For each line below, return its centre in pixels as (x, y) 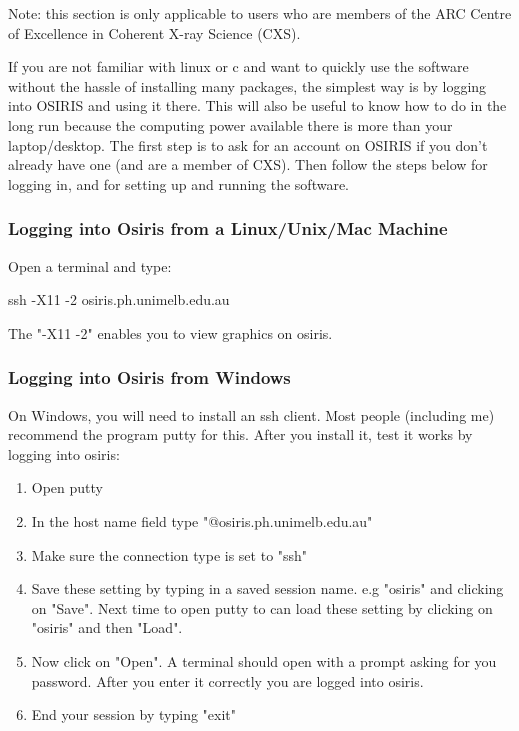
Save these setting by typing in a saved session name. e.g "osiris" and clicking (267, 588)
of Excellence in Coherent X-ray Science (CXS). (154, 32)
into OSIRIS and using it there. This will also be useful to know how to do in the (257, 105)
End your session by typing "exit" (134, 714)
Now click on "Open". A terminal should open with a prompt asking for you (264, 660)
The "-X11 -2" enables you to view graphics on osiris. (170, 332)
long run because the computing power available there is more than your (230, 124)
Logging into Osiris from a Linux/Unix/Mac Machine (228, 228)
